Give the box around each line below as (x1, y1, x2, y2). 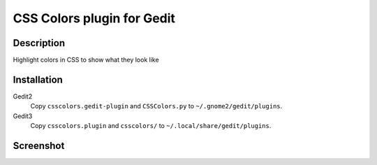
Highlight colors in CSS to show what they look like (13, 56, 160, 64)
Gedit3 (13, 112, 33, 120)
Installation (13, 73, 63, 85)
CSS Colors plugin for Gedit (13, 10, 176, 26)
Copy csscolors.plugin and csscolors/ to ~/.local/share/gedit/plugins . (30, 122, 272, 130)
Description (13, 37, 66, 49)
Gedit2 (13, 92, 33, 101)
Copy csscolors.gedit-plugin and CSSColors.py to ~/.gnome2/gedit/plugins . (30, 102, 283, 110)
